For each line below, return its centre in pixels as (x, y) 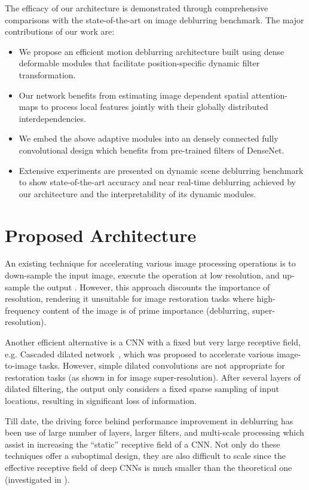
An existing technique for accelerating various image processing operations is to (150, 263)
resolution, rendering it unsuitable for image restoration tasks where (129, 298)
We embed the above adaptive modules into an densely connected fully (149, 138)
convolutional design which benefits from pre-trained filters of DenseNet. (152, 150)
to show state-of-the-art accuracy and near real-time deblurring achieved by (157, 182)
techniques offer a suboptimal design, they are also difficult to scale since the (145, 456)
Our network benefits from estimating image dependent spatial (134, 95)
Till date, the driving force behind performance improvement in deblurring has (149, 420)
